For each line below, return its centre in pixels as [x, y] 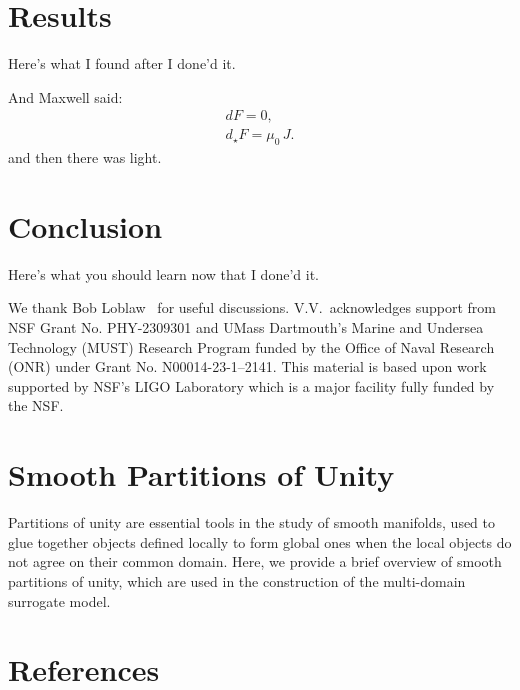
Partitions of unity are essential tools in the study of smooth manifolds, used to [252, 522]
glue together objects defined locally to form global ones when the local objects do [260, 541]
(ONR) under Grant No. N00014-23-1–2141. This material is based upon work [247, 366]
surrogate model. [59, 600]
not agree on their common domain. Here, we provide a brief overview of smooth [255, 561]
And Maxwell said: [65, 96]
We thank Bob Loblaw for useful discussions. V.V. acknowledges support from [252, 307]
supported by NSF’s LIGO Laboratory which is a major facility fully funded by [251, 385]
